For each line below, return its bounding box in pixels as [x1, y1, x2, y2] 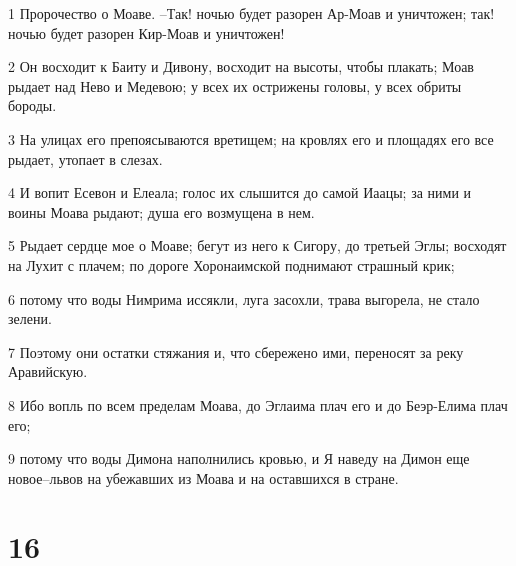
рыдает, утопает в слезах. [8, 148, 163, 169]
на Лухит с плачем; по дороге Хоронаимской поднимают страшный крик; [8, 254, 455, 275]
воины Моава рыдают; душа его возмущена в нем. [8, 201, 315, 222]
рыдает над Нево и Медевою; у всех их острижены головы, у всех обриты [8, 75, 462, 96]
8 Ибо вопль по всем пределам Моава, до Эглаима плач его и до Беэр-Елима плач [8, 394, 508, 415]
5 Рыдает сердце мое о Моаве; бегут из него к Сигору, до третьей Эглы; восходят [8, 235, 507, 256]
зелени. [8, 308, 52, 329]
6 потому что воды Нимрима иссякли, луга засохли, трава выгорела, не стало [8, 288, 480, 309]
